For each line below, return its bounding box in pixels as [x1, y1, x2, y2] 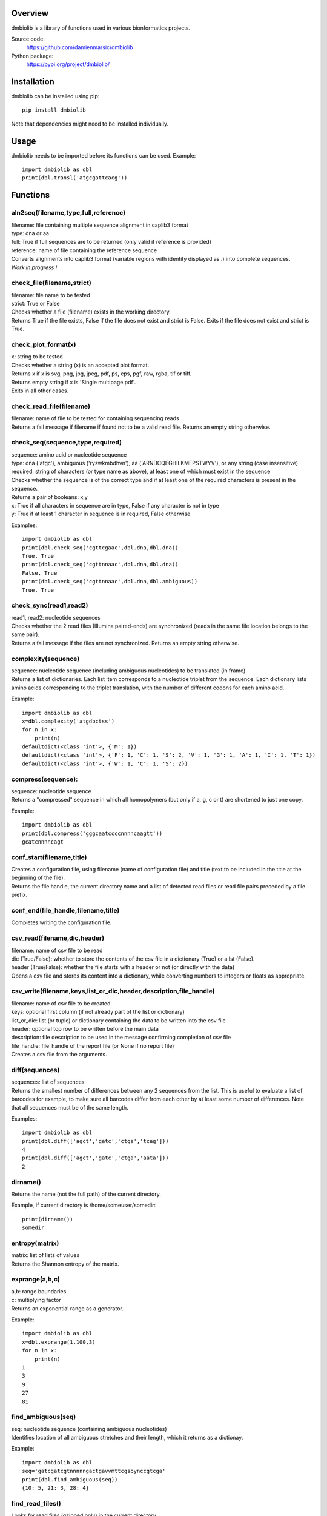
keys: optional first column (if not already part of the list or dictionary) [11, 1008, 185, 1016]
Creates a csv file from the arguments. [11, 1051, 107, 1058]
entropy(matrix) [11, 1239, 59, 1247]
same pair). [11, 631, 39, 638]
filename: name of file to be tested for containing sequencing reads [11, 415, 179, 422]
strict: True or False [11, 300, 60, 307]
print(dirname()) [22, 1216, 73, 1223]
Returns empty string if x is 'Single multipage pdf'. [11, 378, 136, 386]
